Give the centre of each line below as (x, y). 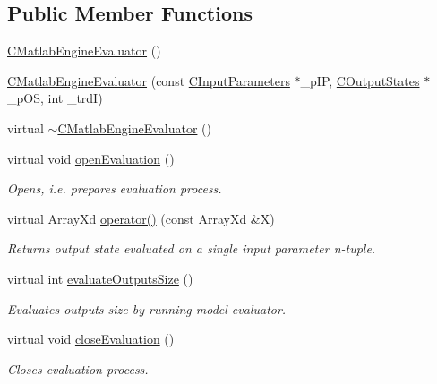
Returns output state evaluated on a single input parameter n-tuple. (192, 248)
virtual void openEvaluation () (91, 158)
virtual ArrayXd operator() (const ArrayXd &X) (141, 218)
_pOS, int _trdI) (55, 98)
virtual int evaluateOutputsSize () (100, 278)
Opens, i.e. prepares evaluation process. (115, 188)
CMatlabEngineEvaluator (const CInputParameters (149, 80)
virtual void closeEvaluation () (91, 339)
